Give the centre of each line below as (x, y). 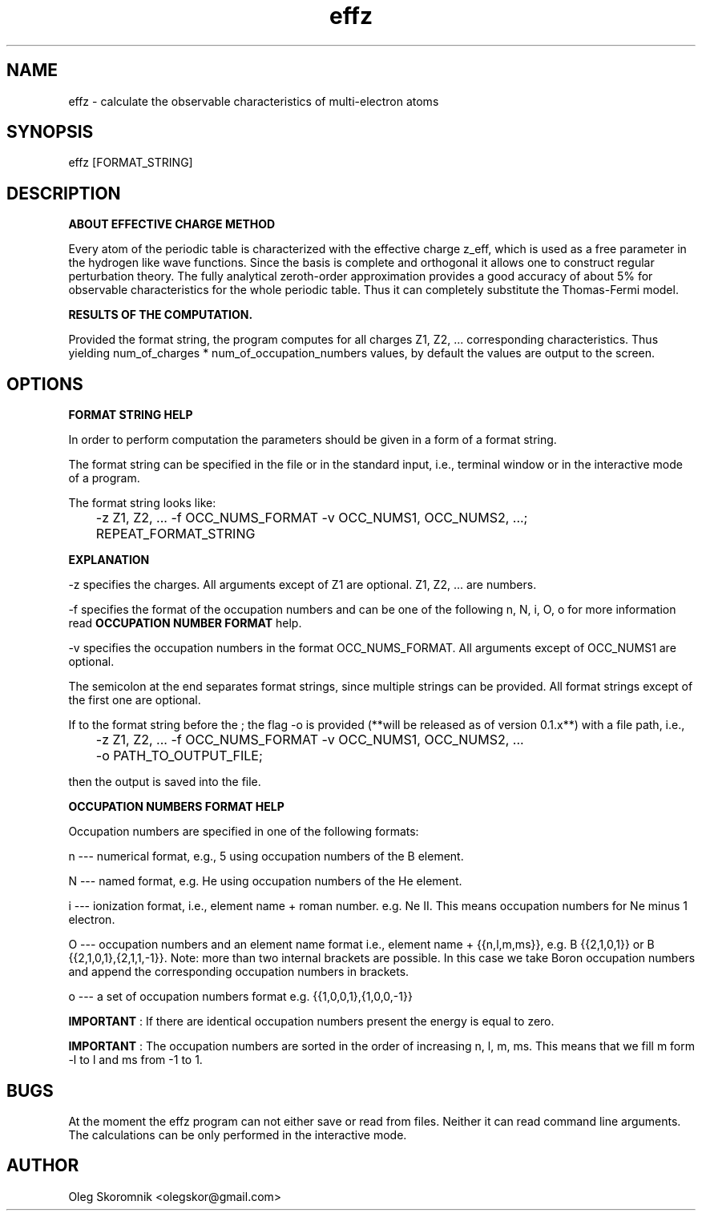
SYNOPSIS (50, 132)
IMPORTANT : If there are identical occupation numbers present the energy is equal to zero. (311, 1022)
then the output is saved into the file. (165, 782)
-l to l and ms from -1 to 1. (135, 1060)
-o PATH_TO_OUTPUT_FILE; (179, 756)
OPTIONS (45, 384)
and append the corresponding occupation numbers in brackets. (239, 972)
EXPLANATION (109, 560)
